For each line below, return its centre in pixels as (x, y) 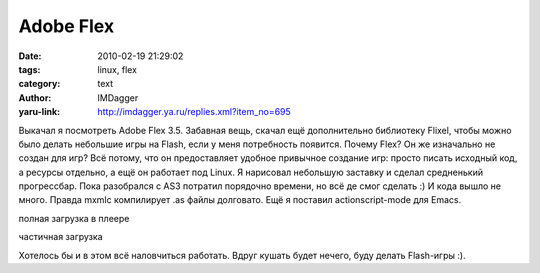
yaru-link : (39, 112)
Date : (30, 56)
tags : (29, 69)
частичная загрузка (61, 237)
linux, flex (117, 69)
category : (39, 84)
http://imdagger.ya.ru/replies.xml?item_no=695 (194, 112)
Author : (35, 97)
